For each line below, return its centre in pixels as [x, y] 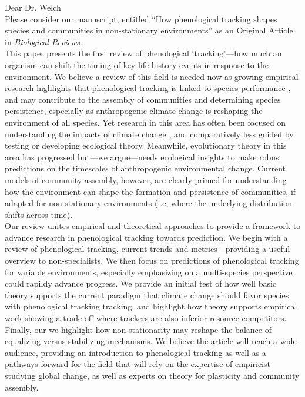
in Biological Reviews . [43, 41]
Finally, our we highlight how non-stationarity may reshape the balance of [138, 329]
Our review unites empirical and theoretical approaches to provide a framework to [153, 226]
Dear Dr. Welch [33, 7]
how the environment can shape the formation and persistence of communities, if [150, 191]
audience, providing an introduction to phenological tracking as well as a [135, 352]
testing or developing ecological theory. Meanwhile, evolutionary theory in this [146, 145]
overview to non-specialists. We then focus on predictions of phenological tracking [152, 260]
